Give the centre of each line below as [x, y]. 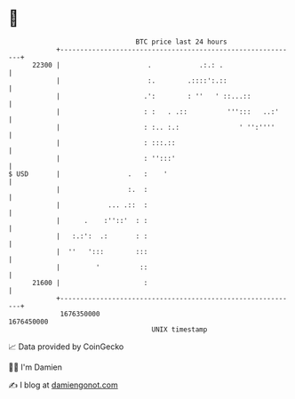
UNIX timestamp [179, 329]
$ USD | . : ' [88, 174]
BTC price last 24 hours [181, 42]
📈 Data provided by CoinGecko [66, 347]
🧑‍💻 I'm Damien [36, 367]
